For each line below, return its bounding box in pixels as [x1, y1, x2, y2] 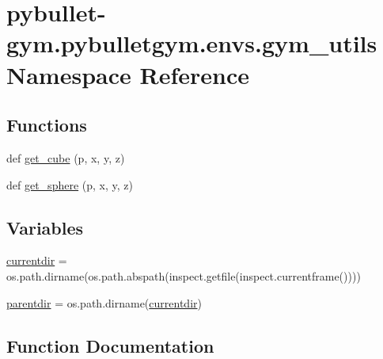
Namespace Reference [6, 58, 249, 90]
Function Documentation [6, 333, 214, 357]
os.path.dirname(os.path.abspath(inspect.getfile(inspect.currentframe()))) [6, 267, 361, 284]
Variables [6, 215, 84, 239]
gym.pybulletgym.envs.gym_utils [6, 27, 377, 59]
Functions [6, 113, 87, 137]
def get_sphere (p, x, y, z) [6, 176, 133, 193]
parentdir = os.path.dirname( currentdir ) [6, 294, 202, 311]
